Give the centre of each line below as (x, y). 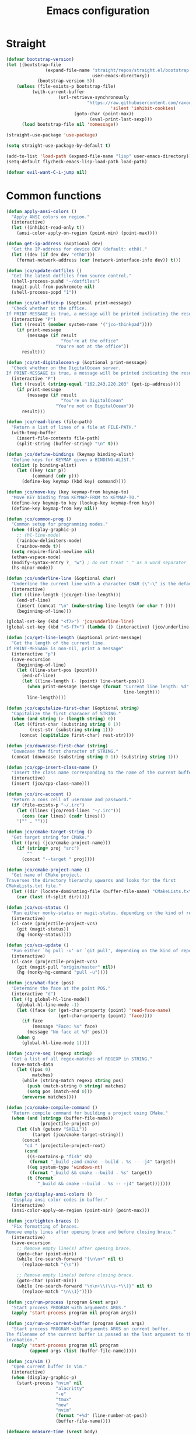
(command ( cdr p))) (56, 476)
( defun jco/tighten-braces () (43, 1221)
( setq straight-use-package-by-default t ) (58, 146)
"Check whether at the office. (49, 308)
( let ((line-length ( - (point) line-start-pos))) (83, 681)
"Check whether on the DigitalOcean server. (66, 368)
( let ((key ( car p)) (41, 471)
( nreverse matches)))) (49, 1097)
